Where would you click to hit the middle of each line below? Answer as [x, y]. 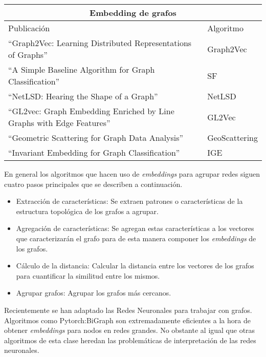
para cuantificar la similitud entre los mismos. [88, 275]
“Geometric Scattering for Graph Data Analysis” [96, 138]
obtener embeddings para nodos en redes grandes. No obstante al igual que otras [130, 330]
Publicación [29, 28]
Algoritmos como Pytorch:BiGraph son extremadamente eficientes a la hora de [127, 320]
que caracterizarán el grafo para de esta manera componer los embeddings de [136, 238]
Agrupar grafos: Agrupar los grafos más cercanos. [94, 293]
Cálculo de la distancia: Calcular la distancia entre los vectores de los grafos [135, 266]
